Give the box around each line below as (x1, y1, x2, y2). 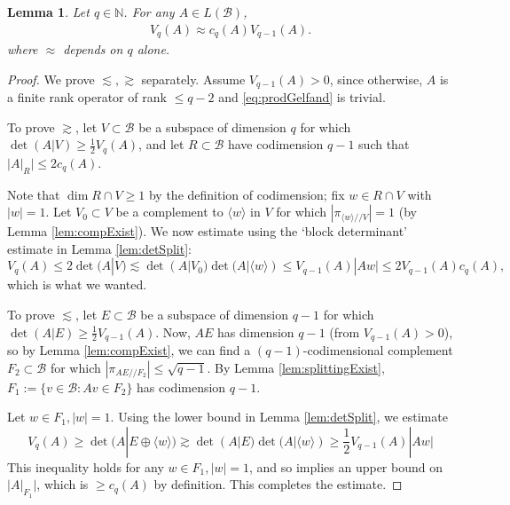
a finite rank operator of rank (7, 88, 167, 107)
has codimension (137, 377, 226, 396)
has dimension (217, 322, 294, 341)
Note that (7, 185, 60, 203)
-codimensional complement (302, 340, 453, 359)
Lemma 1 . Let (7, 3, 90, 20)
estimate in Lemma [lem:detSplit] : (7, 239, 192, 257)
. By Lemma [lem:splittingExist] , (207, 358, 385, 376)
